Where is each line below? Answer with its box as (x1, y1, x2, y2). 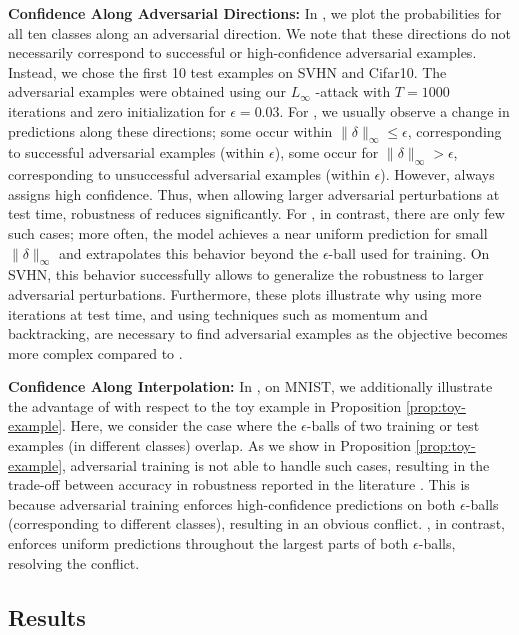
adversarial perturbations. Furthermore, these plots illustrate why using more (8, 283, 482, 304)
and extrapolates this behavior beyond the (58, 242, 319, 263)
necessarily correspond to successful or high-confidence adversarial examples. (8, 42, 477, 63)
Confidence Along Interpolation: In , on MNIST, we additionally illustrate (8, 376, 493, 397)
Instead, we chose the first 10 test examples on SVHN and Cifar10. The (8, 61, 447, 82)
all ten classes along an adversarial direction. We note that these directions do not (8, 22, 512, 43)
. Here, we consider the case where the (62, 415, 297, 436)
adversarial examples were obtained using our (8, 81, 287, 102)
